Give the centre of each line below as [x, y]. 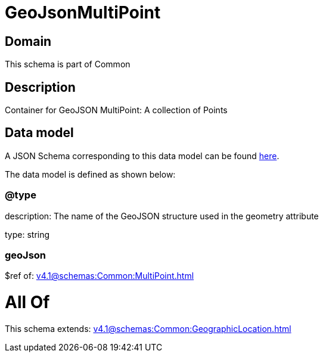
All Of [27, 302]
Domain [28, 41]
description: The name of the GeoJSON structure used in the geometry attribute [162, 216]
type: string [27, 234]
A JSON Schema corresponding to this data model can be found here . [142, 156]
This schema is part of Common [68, 64]
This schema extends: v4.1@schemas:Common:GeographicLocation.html [148, 328]
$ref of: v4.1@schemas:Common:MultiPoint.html [100, 276]
